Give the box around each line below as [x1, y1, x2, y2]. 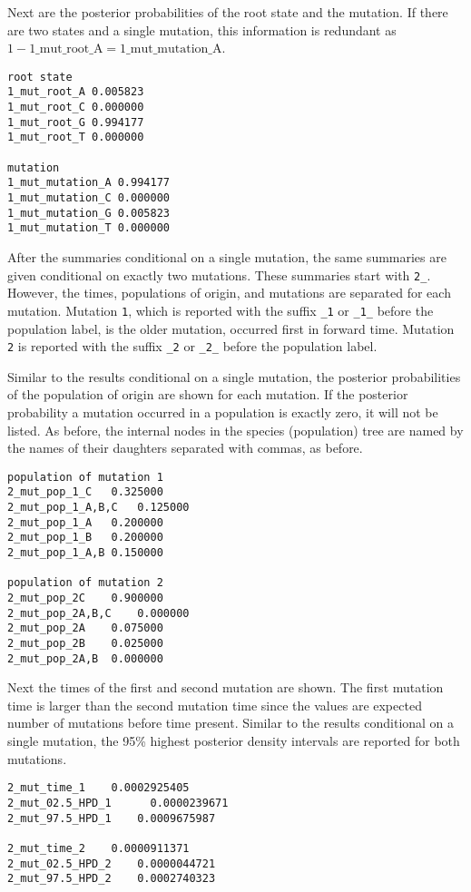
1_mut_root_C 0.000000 [7, 101, 144, 114]
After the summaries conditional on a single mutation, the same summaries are [7, 248, 446, 266]
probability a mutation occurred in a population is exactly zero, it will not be [7, 402, 438, 421]
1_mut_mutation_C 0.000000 [7, 191, 170, 205]
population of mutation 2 [7, 576, 163, 590]
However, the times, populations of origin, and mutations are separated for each [7, 283, 451, 302]
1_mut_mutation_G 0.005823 [7, 206, 170, 220]
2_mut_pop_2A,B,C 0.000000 [7, 606, 190, 620]
